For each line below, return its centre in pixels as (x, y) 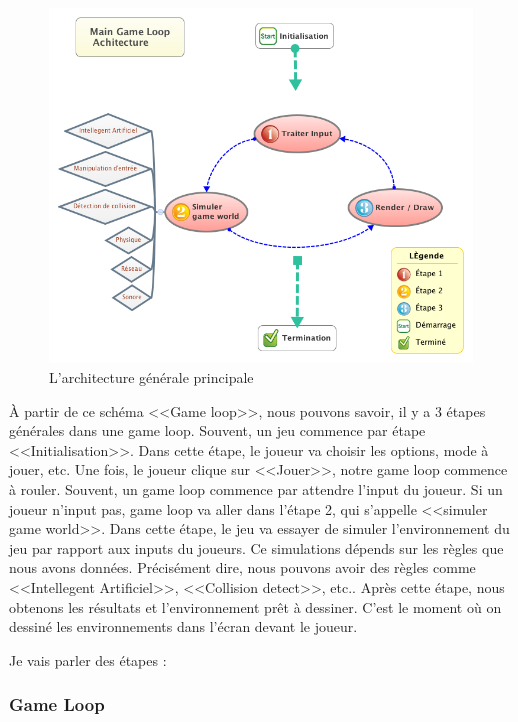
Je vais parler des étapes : (88, 659)
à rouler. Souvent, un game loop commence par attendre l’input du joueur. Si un (256, 488)
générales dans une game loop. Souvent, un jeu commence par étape (217, 430)
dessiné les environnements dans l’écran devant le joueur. (183, 626)
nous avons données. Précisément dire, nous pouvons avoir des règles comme (242, 567)
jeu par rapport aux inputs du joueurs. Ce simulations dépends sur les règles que (256, 547)
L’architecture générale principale (151, 376)
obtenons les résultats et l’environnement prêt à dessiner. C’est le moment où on (255, 606)
